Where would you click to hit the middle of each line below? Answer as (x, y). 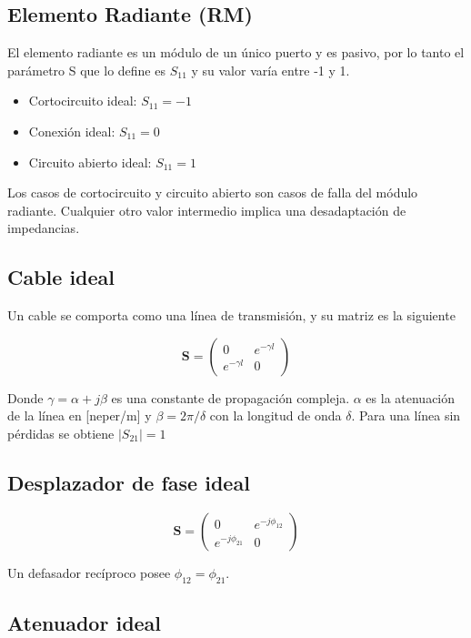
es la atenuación (411, 397)
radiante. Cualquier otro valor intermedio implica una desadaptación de (207, 210)
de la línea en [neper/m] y (80, 415)
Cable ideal (61, 277)
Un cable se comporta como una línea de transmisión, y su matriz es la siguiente (231, 315)
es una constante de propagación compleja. (230, 397)
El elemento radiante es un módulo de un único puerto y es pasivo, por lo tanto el (236, 52)
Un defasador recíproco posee (89, 572)
